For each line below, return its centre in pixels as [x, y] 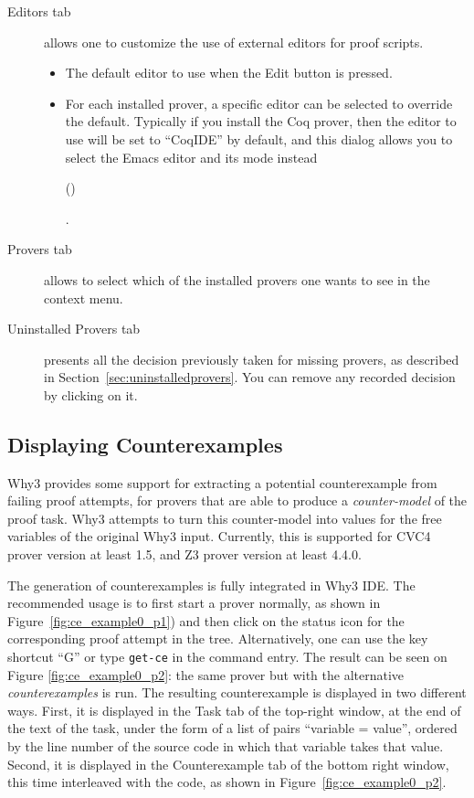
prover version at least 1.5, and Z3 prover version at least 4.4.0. [184, 554]
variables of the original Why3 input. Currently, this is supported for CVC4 [219, 536]
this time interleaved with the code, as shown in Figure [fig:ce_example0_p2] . [227, 782]
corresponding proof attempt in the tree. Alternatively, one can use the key [218, 638]
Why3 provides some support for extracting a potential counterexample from [222, 482]
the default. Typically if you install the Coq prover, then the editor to [261, 121]
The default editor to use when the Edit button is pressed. [229, 73]
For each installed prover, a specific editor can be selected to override [259, 103]
